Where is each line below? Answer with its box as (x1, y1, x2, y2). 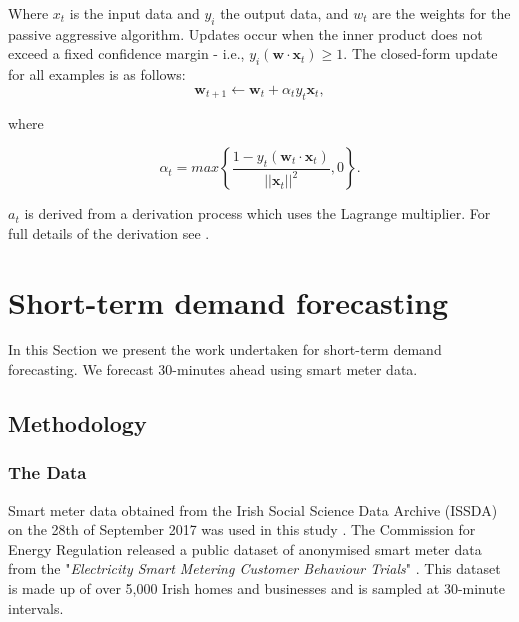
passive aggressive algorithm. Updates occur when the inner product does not (8, 23, 483, 44)
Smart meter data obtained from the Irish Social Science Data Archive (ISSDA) (8, 499, 498, 520)
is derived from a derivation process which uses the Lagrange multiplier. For (24, 203, 491, 224)
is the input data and (69, 3, 200, 23)
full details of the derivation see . (8, 222, 210, 243)
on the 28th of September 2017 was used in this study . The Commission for (8, 519, 476, 540)
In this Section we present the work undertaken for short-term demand (8, 339, 442, 360)
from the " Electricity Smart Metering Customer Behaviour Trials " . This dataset (8, 558, 501, 579)
